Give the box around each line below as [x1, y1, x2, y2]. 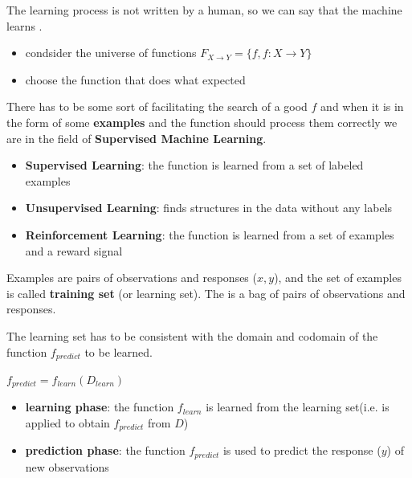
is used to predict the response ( [222, 442, 381, 459]
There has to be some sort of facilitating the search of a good [6, 98, 308, 115]
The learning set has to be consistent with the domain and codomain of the [6, 327, 378, 344]
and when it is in [320, 98, 404, 115]
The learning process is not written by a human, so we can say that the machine [6, 2, 402, 18]
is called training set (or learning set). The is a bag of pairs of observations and [6, 284, 406, 301]
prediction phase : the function [25, 442, 186, 459]
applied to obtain [25, 415, 110, 431]
